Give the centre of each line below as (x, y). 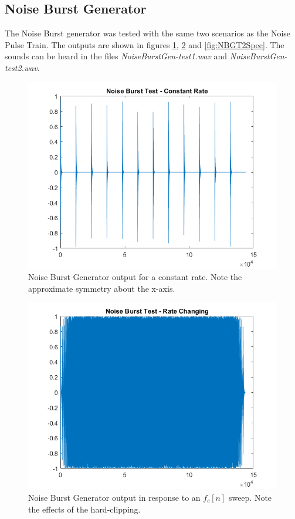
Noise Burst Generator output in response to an (114, 497)
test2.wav (21, 67)
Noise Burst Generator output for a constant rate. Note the (135, 277)
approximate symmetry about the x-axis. (102, 288)
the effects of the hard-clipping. (84, 509)
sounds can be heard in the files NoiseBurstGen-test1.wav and (116, 56)
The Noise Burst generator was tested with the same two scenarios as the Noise (148, 33)
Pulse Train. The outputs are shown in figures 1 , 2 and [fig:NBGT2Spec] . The (145, 44)
